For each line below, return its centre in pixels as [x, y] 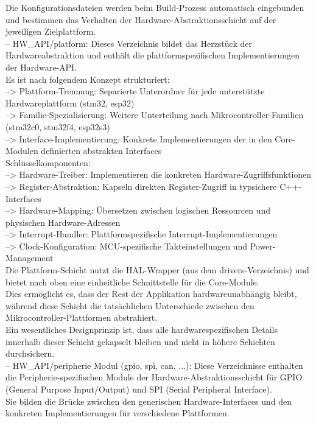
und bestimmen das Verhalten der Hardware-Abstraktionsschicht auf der [141, 19]
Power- [263, 246]
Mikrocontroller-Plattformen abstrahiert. [82, 317]
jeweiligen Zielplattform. [51, 31]
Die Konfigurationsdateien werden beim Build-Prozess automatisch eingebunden [155, 7]
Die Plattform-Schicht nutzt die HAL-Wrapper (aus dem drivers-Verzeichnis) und [157, 270]
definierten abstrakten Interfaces [101, 151]
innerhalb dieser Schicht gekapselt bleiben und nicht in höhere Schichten [140, 341]
